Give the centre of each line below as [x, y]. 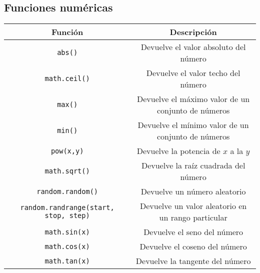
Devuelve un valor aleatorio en [193, 206]
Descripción [193, 32]
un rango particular [193, 217]
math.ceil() [67, 79]
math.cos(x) [67, 246]
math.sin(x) [67, 232]
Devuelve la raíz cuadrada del [193, 165]
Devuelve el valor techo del [193, 73]
